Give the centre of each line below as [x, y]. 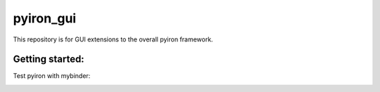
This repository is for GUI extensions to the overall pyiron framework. [113, 39]
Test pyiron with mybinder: [52, 76]
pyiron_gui [45, 18]
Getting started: [49, 59]
